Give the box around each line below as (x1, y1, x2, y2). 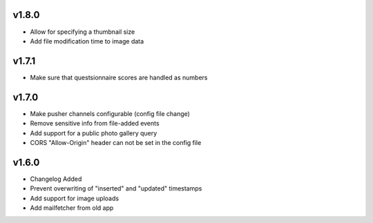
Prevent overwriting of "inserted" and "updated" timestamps (30, 184, 202, 193)
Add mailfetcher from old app (30, 204, 114, 212)
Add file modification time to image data (30, 37, 144, 45)
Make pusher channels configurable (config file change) (30, 109, 190, 117)
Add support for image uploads (30, 194, 119, 202)
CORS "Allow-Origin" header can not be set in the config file (30, 138, 202, 146)
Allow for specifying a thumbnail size (30, 28, 135, 36)
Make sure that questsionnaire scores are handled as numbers (30, 73, 208, 81)
